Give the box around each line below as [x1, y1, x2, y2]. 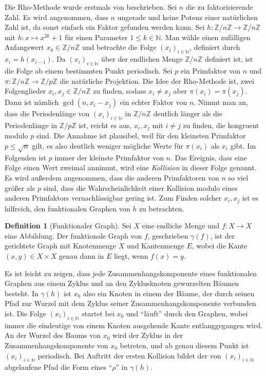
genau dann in [59, 250, 104, 261]
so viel [228, 172, 249, 183]
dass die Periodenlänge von [5, 108, 90, 119]
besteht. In [5, 288, 39, 298]
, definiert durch [189, 42, 240, 52]
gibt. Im [230, 140, 256, 151]
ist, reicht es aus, [79, 119, 132, 130]
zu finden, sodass [93, 85, 146, 96]
